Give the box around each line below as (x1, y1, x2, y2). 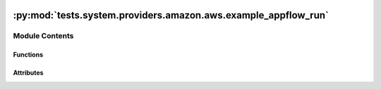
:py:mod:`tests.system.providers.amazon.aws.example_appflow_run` (13, 9, 329, 21)
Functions (13, 50, 44, 59)
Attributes (13, 69, 44, 77)
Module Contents (13, 31, 74, 41)
